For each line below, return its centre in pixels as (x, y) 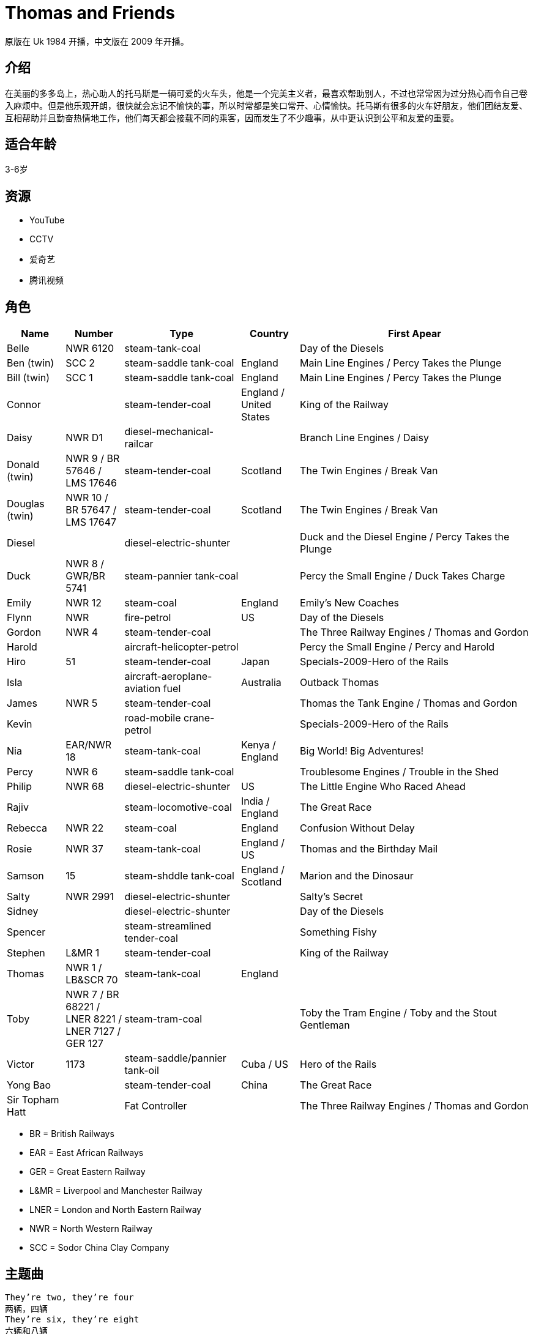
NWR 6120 (90, 348)
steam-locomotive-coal (178, 807)
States (255, 417)
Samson (25, 876)
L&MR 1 (83, 953)
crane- (199, 718)
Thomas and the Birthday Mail (369, 849)
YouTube (47, 220)
